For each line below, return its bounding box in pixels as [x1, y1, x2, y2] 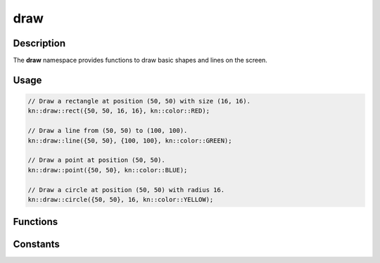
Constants [13, 238, 60, 250]
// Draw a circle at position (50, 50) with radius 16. [27, 186, 225, 193]
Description [13, 37, 66, 49]
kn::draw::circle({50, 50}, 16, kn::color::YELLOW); [27, 195, 214, 203]
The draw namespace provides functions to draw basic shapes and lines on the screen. [13, 56, 267, 65]
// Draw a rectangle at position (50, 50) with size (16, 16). [27, 97, 251, 105]
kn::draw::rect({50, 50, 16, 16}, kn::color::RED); [27, 107, 210, 115]
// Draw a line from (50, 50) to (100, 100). [27, 127, 188, 135]
